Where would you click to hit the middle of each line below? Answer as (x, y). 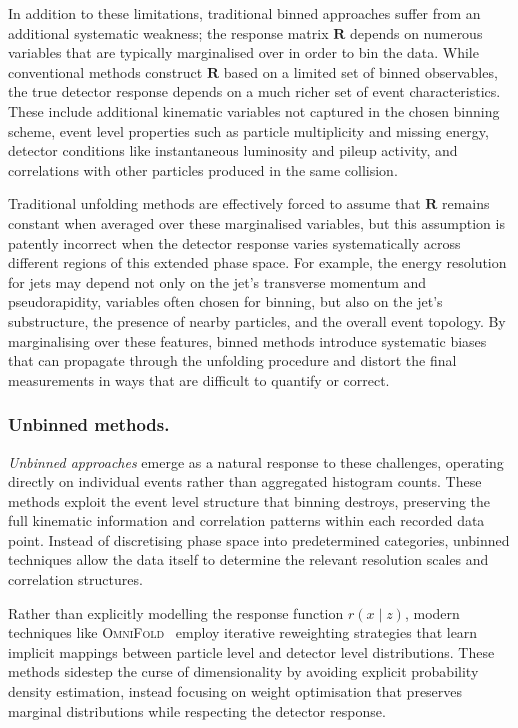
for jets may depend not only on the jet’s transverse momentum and (217, 281)
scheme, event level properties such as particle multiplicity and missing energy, (248, 130)
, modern (432, 612)
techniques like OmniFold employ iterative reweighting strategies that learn (243, 632)
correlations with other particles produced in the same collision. (203, 169)
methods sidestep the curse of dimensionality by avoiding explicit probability (243, 671)
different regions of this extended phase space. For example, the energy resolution (257, 262)
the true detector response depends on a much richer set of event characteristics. (254, 91)
